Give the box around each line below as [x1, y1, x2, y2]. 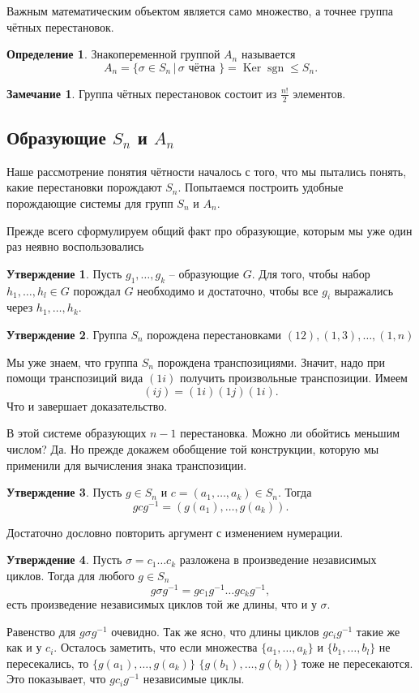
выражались [334, 282, 394, 299]
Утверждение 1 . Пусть [6, 265, 122, 282]
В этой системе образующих [6, 424, 147, 441]
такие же [356, 622, 400, 639]
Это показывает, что [6, 670, 106, 687]
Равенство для [6, 622, 76, 639]
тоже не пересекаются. [301, 654, 413, 671]
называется [241, 45, 296, 62]
